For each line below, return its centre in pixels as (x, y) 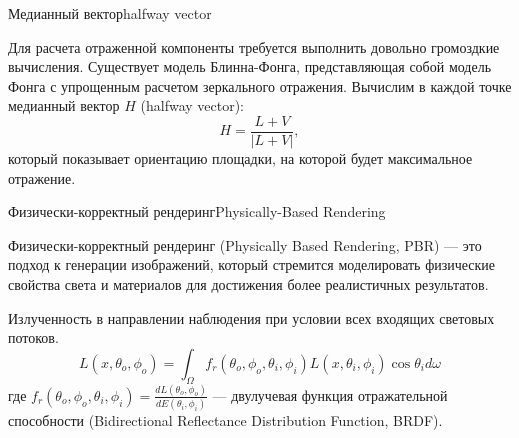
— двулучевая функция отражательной (330, 394)
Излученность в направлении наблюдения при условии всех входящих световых (251, 317)
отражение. (42, 177)
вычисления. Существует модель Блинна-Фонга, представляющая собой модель (250, 66)
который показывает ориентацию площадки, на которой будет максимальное (240, 158)
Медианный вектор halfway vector (110, 13)
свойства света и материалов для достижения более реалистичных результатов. (248, 284)
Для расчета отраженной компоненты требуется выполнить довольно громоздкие (254, 46)
